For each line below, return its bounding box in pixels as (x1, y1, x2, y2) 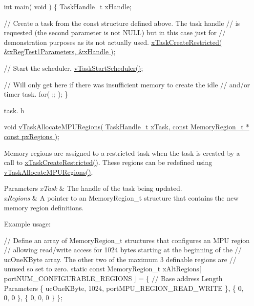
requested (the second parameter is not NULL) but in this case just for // (4, 27, 226, 38)
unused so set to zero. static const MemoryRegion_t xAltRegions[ (4, 264, 201, 274)
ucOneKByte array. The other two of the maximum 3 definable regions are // (4, 254, 236, 264)
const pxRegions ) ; (4, 131, 60, 141)
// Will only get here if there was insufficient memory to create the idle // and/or (4, 79, 250, 89)
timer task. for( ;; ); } (4, 89, 68, 99)
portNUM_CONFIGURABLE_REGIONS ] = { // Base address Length (4, 273, 223, 284)
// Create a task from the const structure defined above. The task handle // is (4, 18, 240, 28)
